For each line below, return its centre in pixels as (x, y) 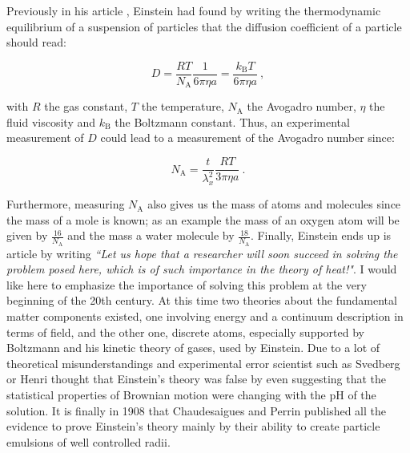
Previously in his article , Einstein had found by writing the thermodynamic (194, 10)
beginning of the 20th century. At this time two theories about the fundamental (202, 300)
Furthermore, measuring (66, 204)
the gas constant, (86, 106)
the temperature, (183, 106)
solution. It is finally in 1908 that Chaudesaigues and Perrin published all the (196, 410)
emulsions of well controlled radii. (88, 441)
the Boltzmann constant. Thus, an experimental (232, 121)
